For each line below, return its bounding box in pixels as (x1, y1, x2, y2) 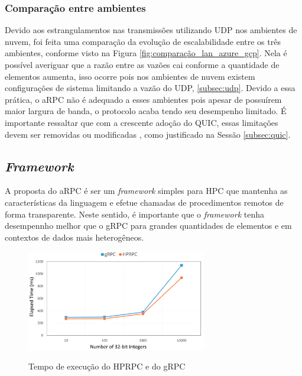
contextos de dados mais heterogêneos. (5, 231, 144, 243)
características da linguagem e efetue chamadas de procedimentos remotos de (5, 196, 284, 208)
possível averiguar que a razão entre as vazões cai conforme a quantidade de (5, 59, 280, 70)
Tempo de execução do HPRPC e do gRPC (28, 360, 186, 372)
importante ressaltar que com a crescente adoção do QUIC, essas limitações (5, 116, 278, 128)
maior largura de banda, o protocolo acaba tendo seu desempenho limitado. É (5, 105, 287, 117)
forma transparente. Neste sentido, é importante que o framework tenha (5, 208, 265, 220)
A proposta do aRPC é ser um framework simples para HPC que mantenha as (5, 184, 288, 197)
